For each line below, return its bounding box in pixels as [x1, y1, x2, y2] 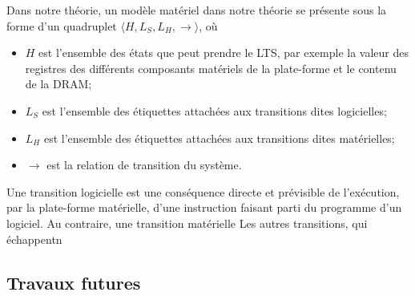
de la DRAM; [25, 75, 92, 92]
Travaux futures [6, 270, 141, 294]
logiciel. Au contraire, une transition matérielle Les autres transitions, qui [6, 214, 368, 231]
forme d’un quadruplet [6, 17, 117, 34]
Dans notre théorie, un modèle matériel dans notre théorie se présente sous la [6, 2, 387, 18]
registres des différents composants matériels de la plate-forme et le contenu [25, 59, 397, 76]
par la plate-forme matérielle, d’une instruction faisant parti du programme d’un [6, 199, 402, 216]
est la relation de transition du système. [46, 156, 242, 173]
